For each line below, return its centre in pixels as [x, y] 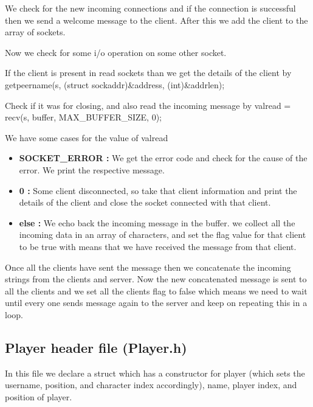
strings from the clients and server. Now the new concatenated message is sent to [156, 279]
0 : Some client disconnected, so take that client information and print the [158, 190]
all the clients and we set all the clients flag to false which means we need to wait [156, 290]
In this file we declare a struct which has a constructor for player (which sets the [155, 373]
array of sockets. [35, 32]
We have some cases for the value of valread [87, 137]
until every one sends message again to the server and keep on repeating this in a [156, 303]
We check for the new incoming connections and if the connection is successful [150, 8]
